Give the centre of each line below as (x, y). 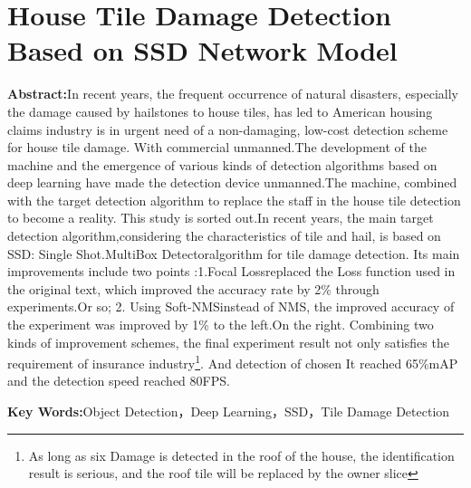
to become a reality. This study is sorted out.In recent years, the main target (221, 218)
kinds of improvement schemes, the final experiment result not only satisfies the (228, 342)
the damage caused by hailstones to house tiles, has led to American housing (220, 111)
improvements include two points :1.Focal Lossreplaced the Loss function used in (231, 271)
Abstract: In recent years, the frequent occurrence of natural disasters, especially (233, 94)
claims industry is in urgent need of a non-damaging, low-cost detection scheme (228, 129)
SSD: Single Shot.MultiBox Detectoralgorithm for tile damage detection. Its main (234, 253)
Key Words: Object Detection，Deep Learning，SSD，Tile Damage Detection (229, 411)
